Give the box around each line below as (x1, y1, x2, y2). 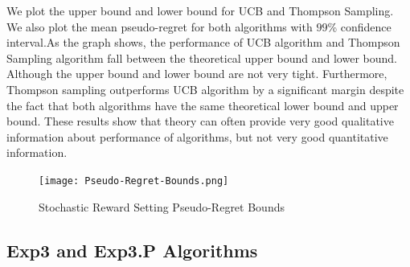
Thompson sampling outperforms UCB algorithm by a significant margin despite (6, 80, 404, 97)
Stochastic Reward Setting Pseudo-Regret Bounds (39, 198, 285, 215)
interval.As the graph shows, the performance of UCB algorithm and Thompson (6, 34, 400, 51)
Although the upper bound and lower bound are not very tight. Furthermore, (6, 65, 387, 82)
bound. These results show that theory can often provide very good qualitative (6, 113, 394, 129)
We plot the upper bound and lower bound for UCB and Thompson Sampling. (6, 2, 394, 18)
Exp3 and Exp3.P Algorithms (6, 237, 258, 262)
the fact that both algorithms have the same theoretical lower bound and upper (6, 97, 399, 113)
